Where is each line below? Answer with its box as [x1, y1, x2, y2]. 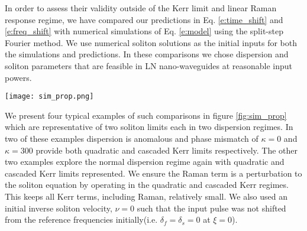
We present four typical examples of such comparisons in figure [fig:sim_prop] [5, 109, 287, 121]
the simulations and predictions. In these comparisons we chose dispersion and [5, 48, 289, 60]
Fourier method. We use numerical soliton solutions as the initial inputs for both [5, 36, 297, 48]
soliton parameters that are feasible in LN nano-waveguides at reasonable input [5, 59, 293, 71]
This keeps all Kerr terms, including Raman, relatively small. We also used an [5, 190, 287, 202]
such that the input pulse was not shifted [137, 201, 286, 214]
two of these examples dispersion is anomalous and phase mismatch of [5, 132, 258, 144]
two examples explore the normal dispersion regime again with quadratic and [5, 155, 285, 168]
